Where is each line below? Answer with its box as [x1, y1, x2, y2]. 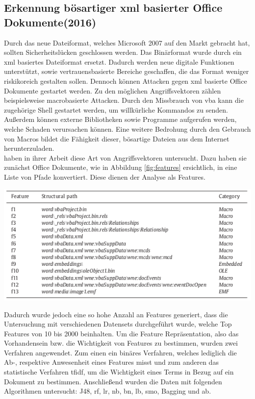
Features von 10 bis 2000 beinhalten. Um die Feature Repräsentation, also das [4, 328, 239, 338]
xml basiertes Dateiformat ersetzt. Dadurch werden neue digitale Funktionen [4, 56, 234, 67]
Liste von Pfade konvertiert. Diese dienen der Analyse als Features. [4, 171, 205, 182]
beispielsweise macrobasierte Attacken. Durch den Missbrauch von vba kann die [4, 95, 244, 105]
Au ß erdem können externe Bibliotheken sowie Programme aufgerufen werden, [4, 114, 237, 124]
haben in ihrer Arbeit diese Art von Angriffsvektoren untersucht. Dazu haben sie [4, 152, 247, 163]
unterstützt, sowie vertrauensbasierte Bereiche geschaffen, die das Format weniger [4, 66, 249, 76]
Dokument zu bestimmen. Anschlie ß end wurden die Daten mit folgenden [4, 376, 222, 386]
